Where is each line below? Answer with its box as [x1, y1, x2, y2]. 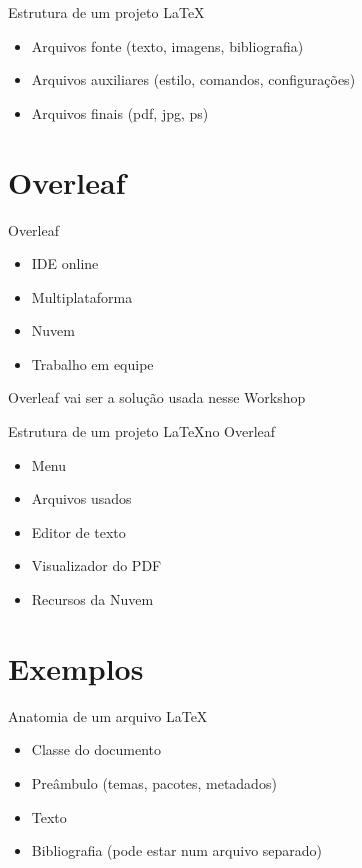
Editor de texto [31, 521, 126, 542]
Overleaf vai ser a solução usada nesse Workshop [8, 387, 306, 408]
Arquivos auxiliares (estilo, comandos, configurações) [31, 69, 356, 90]
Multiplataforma [31, 286, 133, 307]
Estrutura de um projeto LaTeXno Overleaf [8, 421, 276, 442]
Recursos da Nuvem [31, 589, 154, 610]
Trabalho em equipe [31, 353, 154, 374]
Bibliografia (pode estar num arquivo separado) [31, 840, 323, 861]
